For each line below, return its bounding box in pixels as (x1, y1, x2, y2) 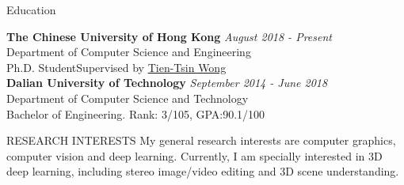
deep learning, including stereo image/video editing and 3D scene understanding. (6, 163, 399, 179)
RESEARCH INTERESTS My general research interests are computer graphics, (6, 132, 396, 149)
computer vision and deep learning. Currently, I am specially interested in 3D (6, 147, 383, 164)
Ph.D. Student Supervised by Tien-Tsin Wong (6, 59, 227, 75)
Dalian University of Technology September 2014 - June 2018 (6, 74, 328, 91)
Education (6, 2, 56, 17)
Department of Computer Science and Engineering (6, 43, 251, 60)
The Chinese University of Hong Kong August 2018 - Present (6, 28, 332, 44)
